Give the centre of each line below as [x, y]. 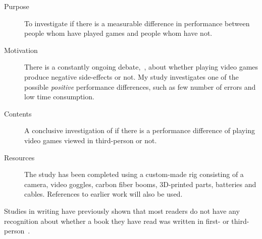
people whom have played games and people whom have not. [118, 33]
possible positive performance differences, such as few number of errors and [140, 86]
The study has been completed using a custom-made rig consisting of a [134, 174]
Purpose [17, 6]
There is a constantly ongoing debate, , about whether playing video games [141, 67]
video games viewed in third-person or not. [91, 140]
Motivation [21, 50]
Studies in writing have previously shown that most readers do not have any [122, 211]
